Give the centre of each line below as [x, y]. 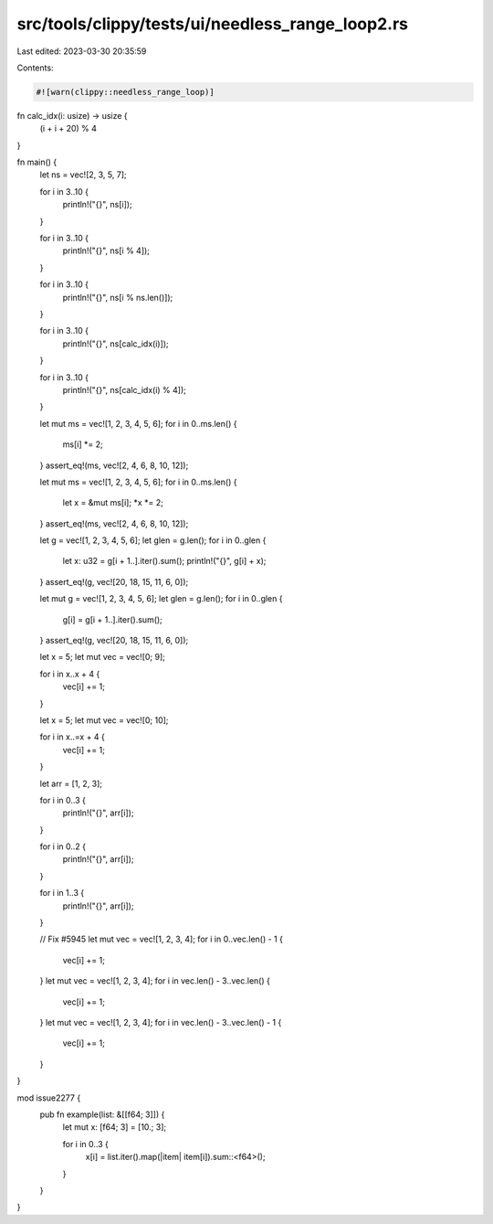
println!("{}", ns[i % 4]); [106, 250]
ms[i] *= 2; [83, 444]
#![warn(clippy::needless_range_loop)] [125, 92]
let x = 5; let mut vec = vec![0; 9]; [103, 657]
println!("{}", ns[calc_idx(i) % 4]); [124, 389]
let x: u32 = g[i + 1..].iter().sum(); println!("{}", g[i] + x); [164, 561]
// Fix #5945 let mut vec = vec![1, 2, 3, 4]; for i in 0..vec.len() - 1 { [161, 939]
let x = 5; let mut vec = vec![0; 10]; [104, 720]
